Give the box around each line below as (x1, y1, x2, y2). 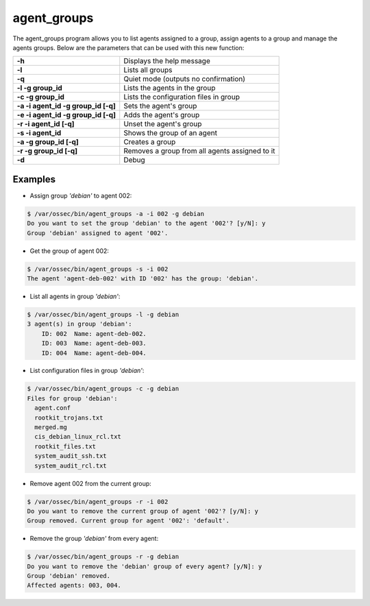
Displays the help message (123, 56, 210, 66)
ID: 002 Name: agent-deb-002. (41, 330, 147, 337)
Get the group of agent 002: (29, 247, 110, 255)
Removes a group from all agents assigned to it (123, 146, 275, 156)
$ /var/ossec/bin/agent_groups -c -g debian (27, 385, 180, 393)
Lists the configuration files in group (123, 93, 240, 102)
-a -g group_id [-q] (16, 137, 79, 147)
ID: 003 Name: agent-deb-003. (41, 339, 147, 348)
